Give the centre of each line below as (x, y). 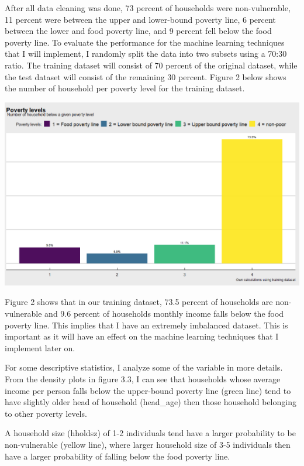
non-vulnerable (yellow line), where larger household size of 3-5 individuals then (148, 444)
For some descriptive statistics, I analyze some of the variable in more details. (144, 367)
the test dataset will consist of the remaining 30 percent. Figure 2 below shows (146, 76)
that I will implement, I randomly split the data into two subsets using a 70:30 (146, 54)
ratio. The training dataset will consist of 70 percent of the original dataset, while (151, 65)
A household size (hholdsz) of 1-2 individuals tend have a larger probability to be (150, 433)
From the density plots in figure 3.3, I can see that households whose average (143, 378)
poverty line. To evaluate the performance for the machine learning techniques (145, 42)
